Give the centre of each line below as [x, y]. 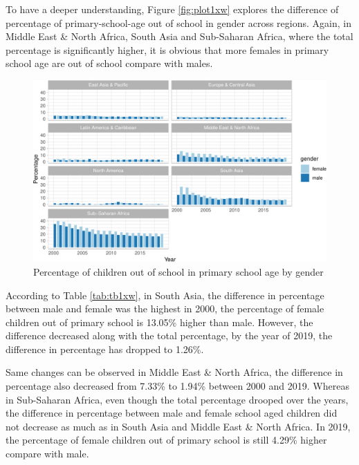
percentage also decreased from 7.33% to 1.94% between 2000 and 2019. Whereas [177, 386]
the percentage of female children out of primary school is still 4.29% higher [166, 440]
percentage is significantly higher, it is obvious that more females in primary [167, 49]
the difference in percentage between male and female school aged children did [172, 413]
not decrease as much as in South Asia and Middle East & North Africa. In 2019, [178, 426]
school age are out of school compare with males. [109, 63]
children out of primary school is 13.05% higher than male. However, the [159, 322]
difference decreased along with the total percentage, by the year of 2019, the [169, 335]
